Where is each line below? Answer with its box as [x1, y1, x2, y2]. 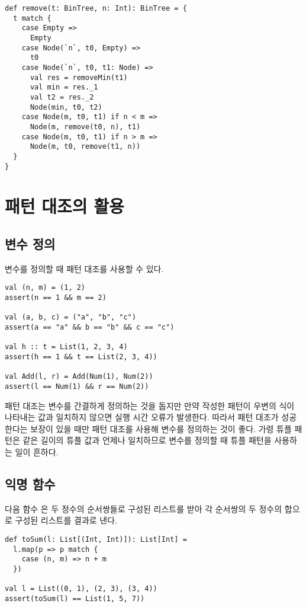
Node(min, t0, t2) [30, 103, 102, 111]
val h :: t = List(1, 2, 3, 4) [5, 343, 128, 352]
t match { [13, 14, 51, 23]
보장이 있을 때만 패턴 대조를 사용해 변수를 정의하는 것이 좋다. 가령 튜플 [30, 422, 292, 435]
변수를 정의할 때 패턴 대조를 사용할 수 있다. [5, 262, 164, 274]
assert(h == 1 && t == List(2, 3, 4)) [5, 352, 157, 361]
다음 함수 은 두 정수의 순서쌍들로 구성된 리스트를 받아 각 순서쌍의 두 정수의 [5, 502, 282, 515]
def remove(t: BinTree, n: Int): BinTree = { [5, 4, 187, 12]
